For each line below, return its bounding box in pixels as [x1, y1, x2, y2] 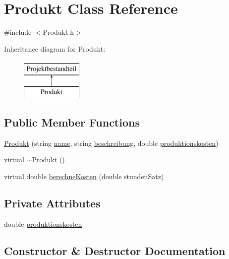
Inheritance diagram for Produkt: [4, 43, 106, 54]
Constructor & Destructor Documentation [4, 243, 226, 258]
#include [4, 27, 32, 37]
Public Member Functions [4, 114, 140, 129]
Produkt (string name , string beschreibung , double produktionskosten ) [4, 137, 219, 148]
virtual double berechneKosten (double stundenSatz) [4, 171, 164, 181]
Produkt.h [43, 27, 74, 37]
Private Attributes [4, 195, 101, 210]
